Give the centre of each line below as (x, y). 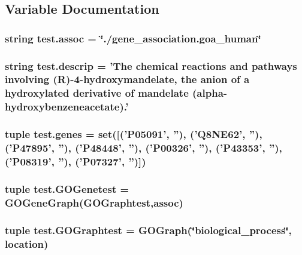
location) (27, 243)
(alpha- (210, 93)
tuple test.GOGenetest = (67, 188)
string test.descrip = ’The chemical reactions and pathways (151, 65)
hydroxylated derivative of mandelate (97, 93)
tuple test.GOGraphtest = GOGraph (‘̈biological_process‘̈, (148, 230)
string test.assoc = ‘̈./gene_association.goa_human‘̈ (133, 38)
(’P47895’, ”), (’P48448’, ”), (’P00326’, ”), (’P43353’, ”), (144, 148)
